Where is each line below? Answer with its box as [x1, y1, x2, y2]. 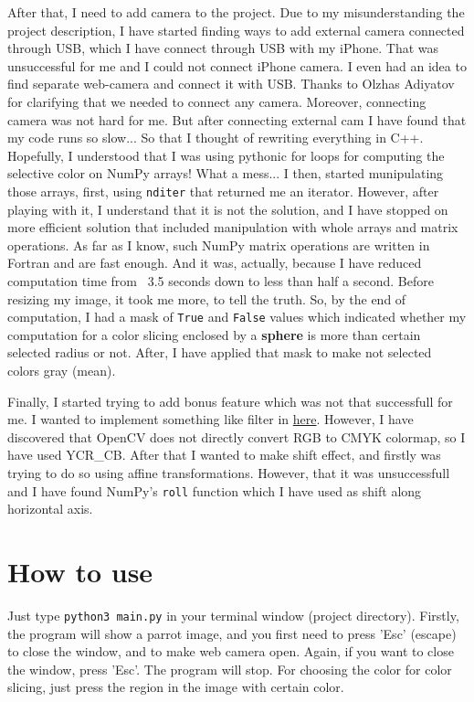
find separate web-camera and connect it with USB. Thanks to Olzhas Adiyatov [7, 74, 455, 93]
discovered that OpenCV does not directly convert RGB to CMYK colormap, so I [7, 427, 466, 446]
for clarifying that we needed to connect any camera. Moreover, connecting [7, 91, 427, 111]
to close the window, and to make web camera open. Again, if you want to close [7, 642, 454, 661]
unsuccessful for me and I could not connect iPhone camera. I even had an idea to [7, 56, 467, 75]
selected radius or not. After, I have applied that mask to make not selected [7, 343, 432, 362]
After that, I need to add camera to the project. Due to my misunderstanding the [7, 3, 465, 21]
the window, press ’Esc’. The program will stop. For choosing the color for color [7, 659, 452, 678]
